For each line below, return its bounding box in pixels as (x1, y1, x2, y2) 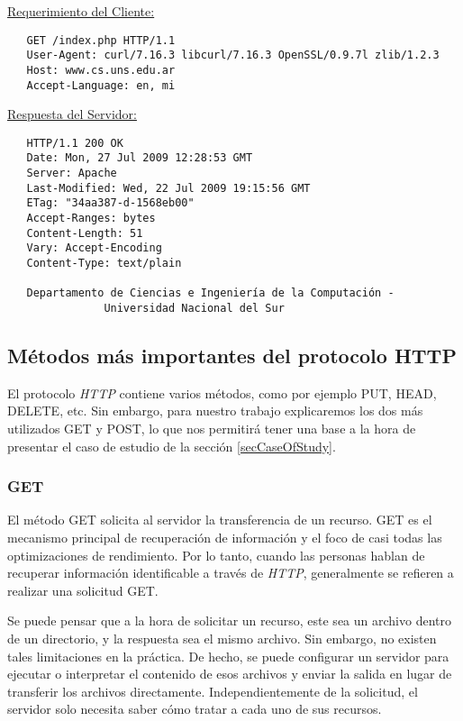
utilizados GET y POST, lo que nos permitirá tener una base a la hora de (7, 419, 416, 438)
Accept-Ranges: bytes (26, 212, 156, 225)
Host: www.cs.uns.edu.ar (26, 63, 176, 77)
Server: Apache (26, 167, 117, 180)
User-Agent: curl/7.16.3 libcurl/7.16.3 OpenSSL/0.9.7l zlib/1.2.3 (26, 49, 440, 62)
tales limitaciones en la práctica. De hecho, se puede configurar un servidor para (7, 646, 449, 665)
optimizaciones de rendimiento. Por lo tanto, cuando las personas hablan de (7, 545, 425, 564)
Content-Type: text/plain (26, 257, 182, 270)
